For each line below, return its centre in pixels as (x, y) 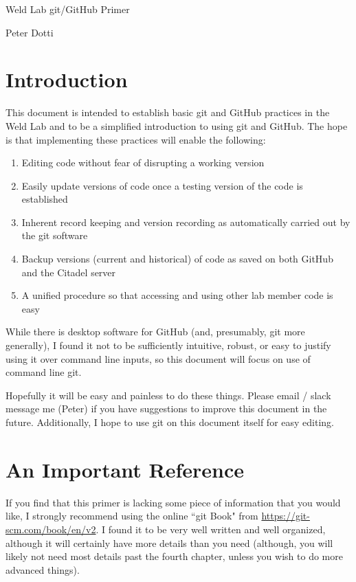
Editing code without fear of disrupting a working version (143, 163)
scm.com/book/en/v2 (51, 529)
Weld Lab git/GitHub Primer (68, 9)
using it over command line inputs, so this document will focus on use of (158, 358)
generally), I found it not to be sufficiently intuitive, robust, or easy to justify (168, 345)
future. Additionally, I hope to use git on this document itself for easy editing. (170, 422)
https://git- (286, 516)
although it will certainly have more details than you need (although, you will (169, 542)
